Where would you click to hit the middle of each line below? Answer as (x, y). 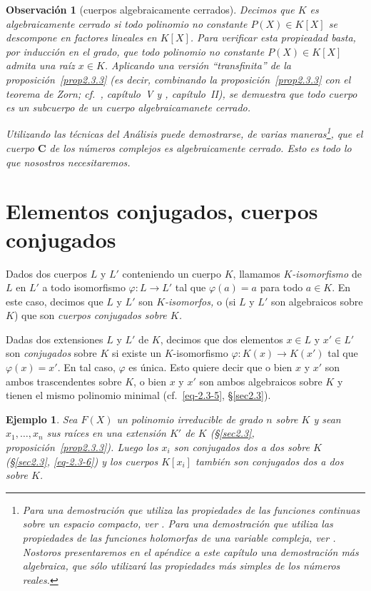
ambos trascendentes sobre (64, 381)
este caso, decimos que (55, 301)
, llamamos (256, 273)
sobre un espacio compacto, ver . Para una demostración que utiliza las (178, 524)
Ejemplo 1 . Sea (42, 419)
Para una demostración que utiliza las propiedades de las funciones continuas (191, 509)
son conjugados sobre (51, 353)
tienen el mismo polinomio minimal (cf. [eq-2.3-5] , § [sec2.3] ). (138, 395)
